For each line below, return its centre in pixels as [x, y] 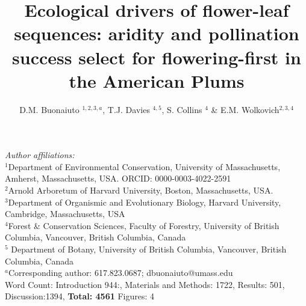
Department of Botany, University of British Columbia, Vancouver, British [149, 249]
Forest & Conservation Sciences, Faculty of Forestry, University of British [144, 225]
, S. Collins [182, 109]
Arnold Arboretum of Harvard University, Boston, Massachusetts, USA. [141, 190]
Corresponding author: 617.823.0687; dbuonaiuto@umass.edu [120, 273]
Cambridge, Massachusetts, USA [65, 214]
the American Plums [157, 80]
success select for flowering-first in [157, 57]
